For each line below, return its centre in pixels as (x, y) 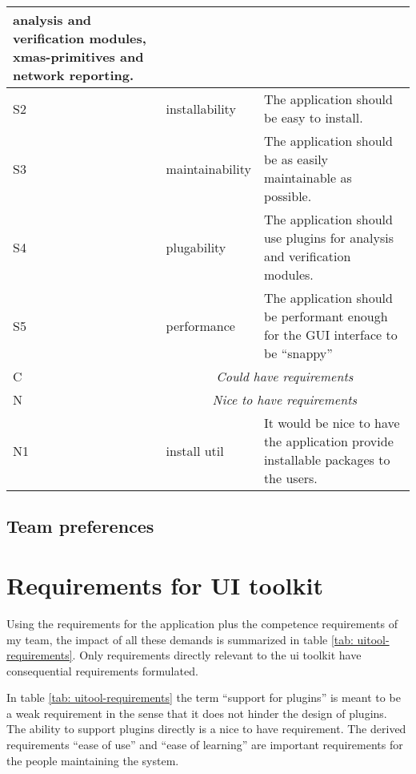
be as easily (296, 159)
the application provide (328, 441)
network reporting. (74, 75)
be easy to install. (313, 117)
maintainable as (308, 177)
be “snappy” (298, 353)
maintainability (208, 168)
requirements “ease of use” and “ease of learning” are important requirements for (205, 745)
